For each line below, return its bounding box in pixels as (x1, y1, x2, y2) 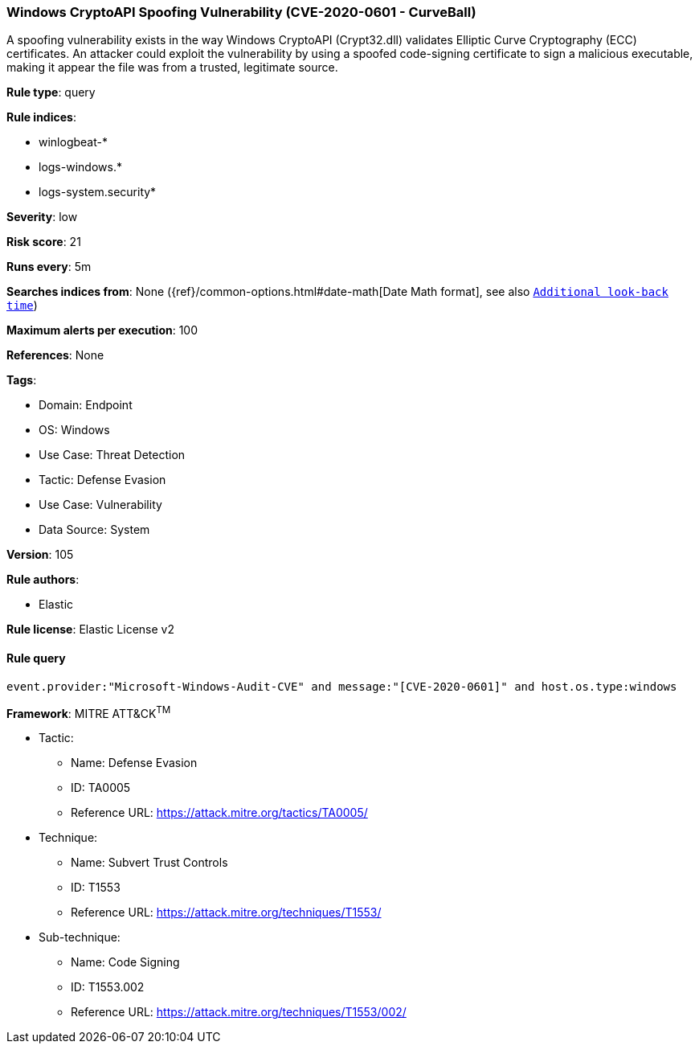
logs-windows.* (39, 160, 122, 174)
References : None (6, 348, 104, 363)
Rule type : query (6, 85, 96, 100)
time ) (6, 298, 38, 313)
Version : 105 (6, 548, 74, 562)
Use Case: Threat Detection (39, 448, 186, 462)
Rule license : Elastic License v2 (6, 622, 174, 637)
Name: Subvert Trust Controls (71, 855, 228, 870)
